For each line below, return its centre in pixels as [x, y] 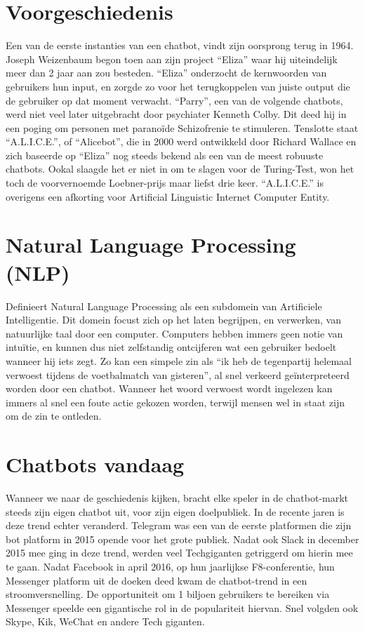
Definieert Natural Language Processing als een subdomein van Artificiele [164, 306]
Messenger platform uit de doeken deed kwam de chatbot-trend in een [157, 580]
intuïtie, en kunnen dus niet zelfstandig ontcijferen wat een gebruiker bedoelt [171, 347]
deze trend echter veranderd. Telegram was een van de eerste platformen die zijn [179, 525]
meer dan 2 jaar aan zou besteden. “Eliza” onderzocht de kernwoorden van [166, 73]
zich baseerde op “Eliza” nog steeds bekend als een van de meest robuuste [165, 155]
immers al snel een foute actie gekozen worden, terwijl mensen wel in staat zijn [175, 402]
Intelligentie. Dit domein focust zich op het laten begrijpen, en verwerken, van [173, 320]
